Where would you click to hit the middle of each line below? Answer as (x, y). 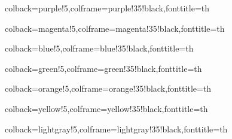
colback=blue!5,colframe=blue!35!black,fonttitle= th (99, 48)
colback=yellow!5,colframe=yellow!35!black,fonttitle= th (106, 108)
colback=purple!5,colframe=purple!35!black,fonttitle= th (107, 8)
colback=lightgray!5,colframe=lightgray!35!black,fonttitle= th (116, 129)
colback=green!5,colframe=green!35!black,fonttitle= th (103, 68)
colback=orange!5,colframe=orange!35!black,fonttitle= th (108, 88)
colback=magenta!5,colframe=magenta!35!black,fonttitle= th (115, 28)
